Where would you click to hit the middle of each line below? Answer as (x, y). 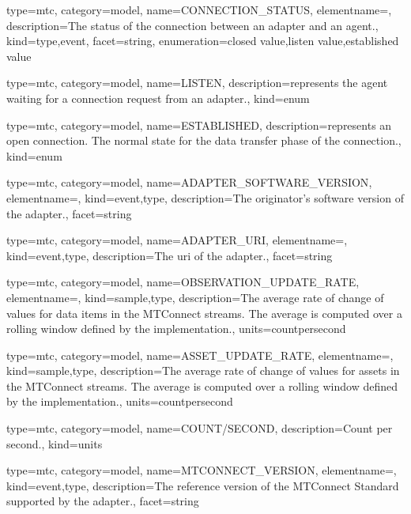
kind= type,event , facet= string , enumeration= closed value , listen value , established (203, 41)
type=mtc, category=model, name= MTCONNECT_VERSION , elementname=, (202, 470)
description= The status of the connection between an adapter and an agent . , (192, 25)
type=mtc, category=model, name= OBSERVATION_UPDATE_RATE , (183, 282)
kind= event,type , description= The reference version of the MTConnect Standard (203, 485)
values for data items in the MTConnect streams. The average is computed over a (204, 313)
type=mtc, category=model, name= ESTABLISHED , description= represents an (199, 125)
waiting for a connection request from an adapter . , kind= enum (158, 98)
